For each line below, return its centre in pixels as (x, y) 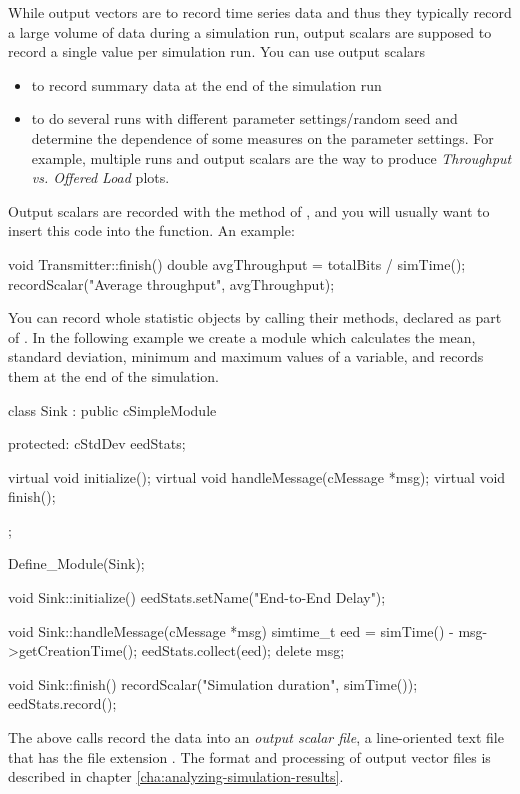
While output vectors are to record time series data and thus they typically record (260, 12)
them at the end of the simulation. (113, 375)
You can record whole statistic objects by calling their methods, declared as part (255, 317)
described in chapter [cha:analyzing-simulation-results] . (176, 776)
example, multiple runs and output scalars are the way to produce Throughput (271, 157)
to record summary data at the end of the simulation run (206, 84)
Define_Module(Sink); (76, 563)
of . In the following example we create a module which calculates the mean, (242, 336)
